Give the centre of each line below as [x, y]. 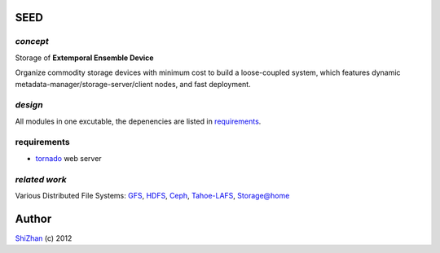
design [29, 105]
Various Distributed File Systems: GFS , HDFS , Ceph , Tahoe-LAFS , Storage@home [152, 195]
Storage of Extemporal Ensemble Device [84, 58]
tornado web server [68, 158]
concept [32, 41]
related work [41, 179]
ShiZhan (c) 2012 [44, 238]
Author [33, 218]
